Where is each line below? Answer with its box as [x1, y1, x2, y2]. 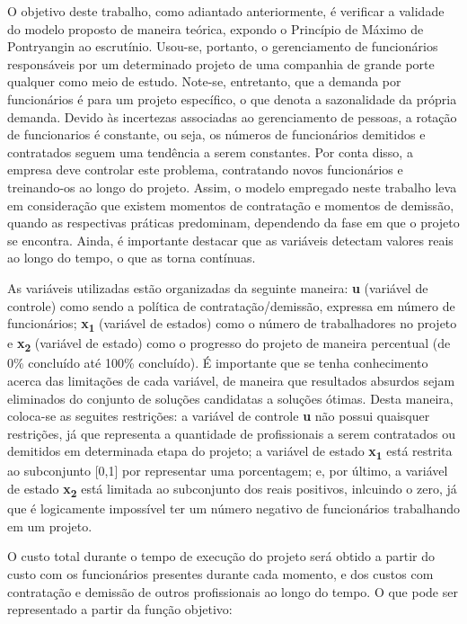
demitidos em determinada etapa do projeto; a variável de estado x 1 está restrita [7, 441, 453, 463]
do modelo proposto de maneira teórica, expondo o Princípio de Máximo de [7, 19, 424, 38]
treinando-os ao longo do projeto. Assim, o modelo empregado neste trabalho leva [7, 177, 457, 196]
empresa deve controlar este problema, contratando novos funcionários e [7, 160, 403, 179]
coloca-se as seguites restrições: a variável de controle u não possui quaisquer [7, 406, 430, 425]
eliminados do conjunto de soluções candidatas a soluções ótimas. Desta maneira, [7, 388, 454, 407]
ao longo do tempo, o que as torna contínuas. [7, 248, 256, 267]
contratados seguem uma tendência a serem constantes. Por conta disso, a [7, 142, 413, 161]
